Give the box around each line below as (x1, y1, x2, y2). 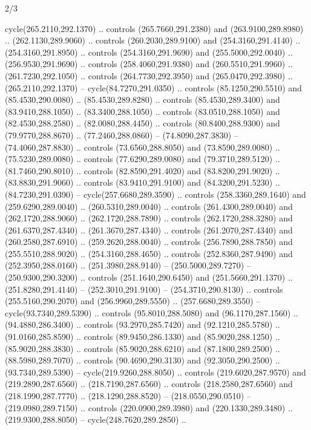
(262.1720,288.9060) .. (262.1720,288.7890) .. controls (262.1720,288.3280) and (5, 212, 293, 224)
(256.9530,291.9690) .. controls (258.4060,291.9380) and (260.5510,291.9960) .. (5, 57, 293, 70)
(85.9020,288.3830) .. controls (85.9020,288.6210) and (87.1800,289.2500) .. (5, 342, 280, 354)
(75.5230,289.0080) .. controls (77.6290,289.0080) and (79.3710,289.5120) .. (5, 152, 280, 165)
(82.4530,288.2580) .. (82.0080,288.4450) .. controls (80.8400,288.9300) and (5, 117, 280, 129)
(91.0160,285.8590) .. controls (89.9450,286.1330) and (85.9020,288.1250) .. (5, 330, 280, 343)
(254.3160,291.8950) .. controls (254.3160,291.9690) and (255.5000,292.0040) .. (5, 45, 293, 58)
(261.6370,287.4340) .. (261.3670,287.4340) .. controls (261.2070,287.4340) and (5, 223, 293, 236)
